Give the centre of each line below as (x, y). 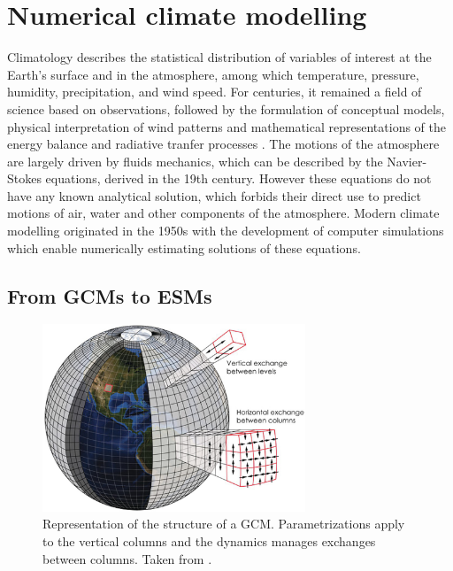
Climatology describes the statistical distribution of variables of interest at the (219, 57)
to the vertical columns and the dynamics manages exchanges (209, 540)
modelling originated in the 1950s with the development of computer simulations (226, 231)
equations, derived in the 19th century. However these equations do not (238, 178)
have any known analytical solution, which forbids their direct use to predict (214, 195)
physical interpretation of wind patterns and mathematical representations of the (226, 126)
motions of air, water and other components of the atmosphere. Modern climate (223, 213)
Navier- (407, 161)
